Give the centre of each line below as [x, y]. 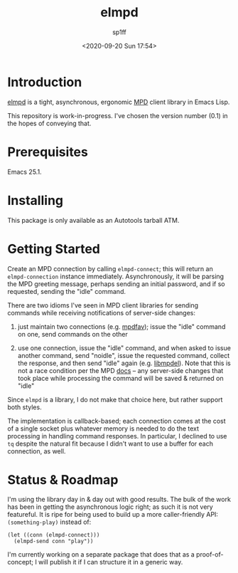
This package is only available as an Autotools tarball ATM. [93, 220]
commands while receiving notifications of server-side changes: [102, 312]
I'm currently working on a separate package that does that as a [101, 554]
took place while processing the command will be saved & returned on [120, 378]
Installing [36, 200]
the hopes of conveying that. [49, 123]
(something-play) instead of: [49, 522]
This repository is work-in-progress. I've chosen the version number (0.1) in [118, 115]
